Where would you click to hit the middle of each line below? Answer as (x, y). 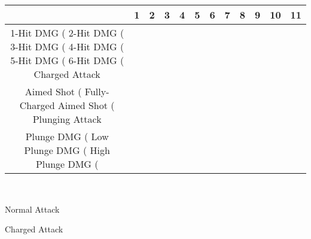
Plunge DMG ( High (67, 150)
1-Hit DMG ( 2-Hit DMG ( (67, 33)
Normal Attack (32, 209)
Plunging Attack (67, 119)
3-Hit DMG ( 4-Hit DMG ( (67, 46)
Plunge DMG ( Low (67, 136)
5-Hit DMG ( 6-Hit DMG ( (67, 60)
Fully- (97, 91)
